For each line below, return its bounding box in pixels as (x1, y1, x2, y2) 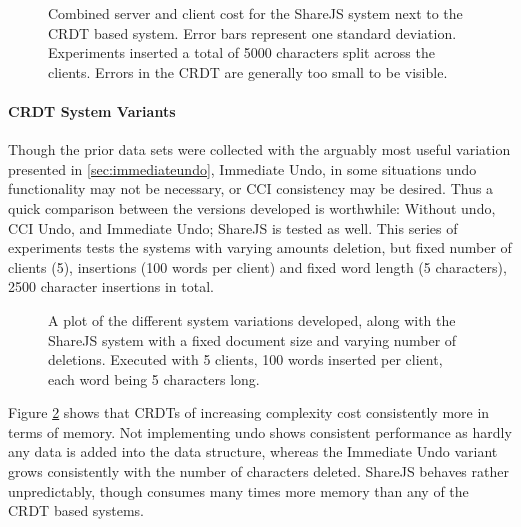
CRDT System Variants (8, 100, 176, 121)
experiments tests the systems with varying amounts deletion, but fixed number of (8, 237, 512, 258)
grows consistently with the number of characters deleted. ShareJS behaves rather (8, 461, 509, 482)
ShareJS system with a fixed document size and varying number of (48, 329, 457, 350)
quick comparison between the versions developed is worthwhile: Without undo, (8, 197, 496, 218)
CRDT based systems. (8, 500, 144, 521)
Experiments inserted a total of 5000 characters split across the (48, 42, 435, 63)
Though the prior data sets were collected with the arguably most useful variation (8, 139, 511, 160)
